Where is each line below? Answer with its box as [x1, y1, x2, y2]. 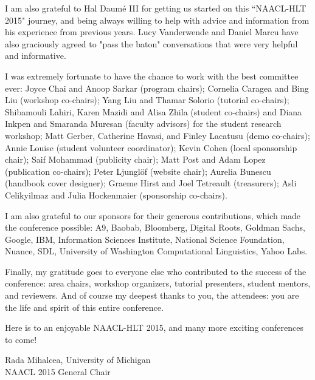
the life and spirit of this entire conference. [5, 300, 164, 313]
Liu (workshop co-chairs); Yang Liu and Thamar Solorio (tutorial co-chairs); [5, 93, 289, 106]
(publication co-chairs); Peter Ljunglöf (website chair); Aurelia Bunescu [5, 165, 271, 177]
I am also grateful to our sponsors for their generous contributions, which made [5, 209, 301, 222]
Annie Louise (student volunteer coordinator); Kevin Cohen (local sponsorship [5, 141, 297, 154]
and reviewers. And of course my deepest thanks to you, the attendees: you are [5, 289, 299, 302]
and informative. [5, 49, 66, 62]
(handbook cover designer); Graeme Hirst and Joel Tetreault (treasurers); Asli [5, 177, 297, 189]
